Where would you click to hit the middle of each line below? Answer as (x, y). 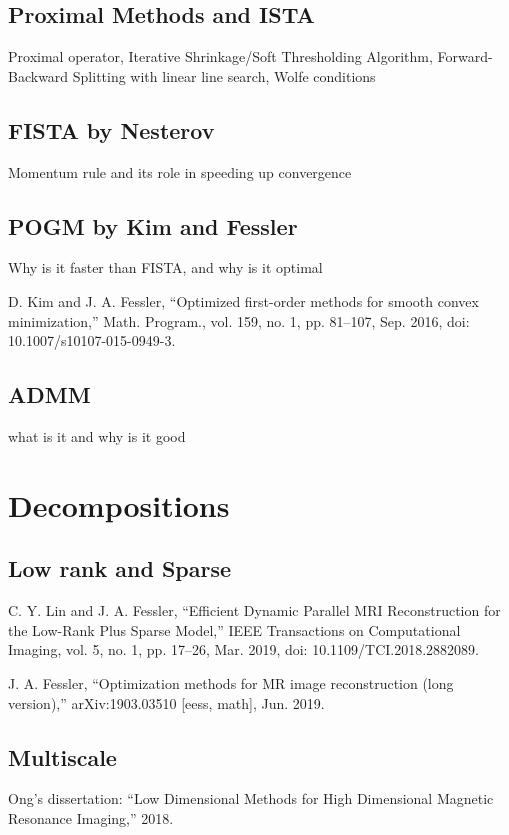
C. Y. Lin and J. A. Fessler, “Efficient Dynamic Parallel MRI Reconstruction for (254, 610)
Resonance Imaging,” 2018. (91, 817)
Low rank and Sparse (120, 568)
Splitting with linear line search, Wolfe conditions (224, 75)
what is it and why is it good (97, 435)
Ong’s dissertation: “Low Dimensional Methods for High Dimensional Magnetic (251, 798)
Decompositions (119, 504)
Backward (38, 75)
